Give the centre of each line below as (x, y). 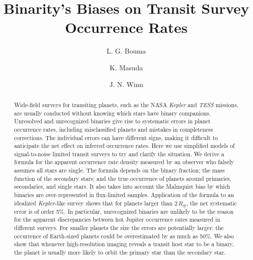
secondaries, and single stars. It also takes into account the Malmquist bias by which (122, 187)
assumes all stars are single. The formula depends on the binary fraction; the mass (119, 170)
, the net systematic (212, 203)
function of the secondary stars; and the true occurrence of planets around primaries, (123, 178)
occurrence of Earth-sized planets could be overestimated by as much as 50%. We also (124, 236)
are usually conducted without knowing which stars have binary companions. (112, 113)
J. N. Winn (126, 84)
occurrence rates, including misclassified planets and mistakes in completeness (113, 129)
